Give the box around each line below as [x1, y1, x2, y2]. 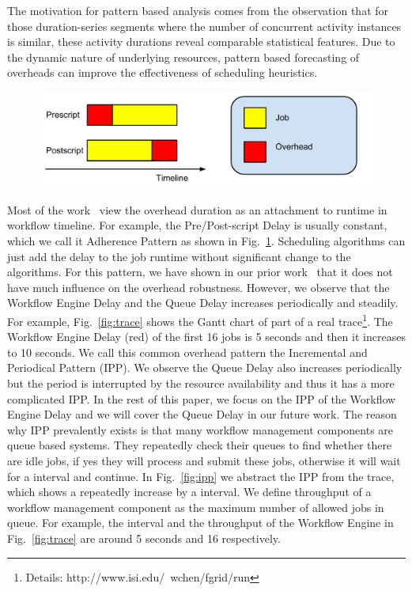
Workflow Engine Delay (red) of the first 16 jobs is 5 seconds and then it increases [7, 328, 406, 345]
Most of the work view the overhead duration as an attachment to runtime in [7, 201, 387, 218]
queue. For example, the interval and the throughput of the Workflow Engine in [7, 514, 394, 531]
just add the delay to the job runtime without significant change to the [7, 248, 351, 264]
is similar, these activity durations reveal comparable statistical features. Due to [7, 33, 395, 50]
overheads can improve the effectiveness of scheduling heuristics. [7, 64, 318, 81]
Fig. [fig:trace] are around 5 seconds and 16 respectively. [7, 530, 281, 546]
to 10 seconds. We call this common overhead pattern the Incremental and [7, 343, 368, 360]
